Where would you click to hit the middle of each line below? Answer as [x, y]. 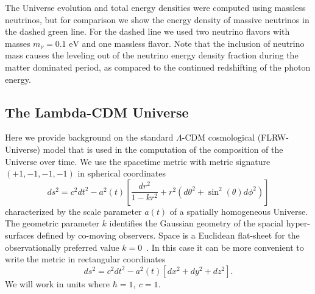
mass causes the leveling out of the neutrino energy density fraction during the [152, 55]
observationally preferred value [62, 247]
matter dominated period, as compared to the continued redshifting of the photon [158, 67]
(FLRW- [273, 137]
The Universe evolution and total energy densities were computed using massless [155, 7]
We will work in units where [58, 283]
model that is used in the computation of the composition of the [163, 149]
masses [18, 43]
